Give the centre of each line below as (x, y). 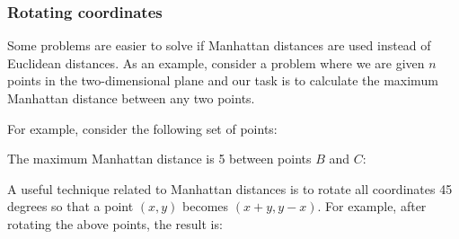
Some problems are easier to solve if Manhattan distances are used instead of (219, 45)
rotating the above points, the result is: (115, 223)
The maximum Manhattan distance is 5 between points (159, 159)
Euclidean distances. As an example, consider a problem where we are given (216, 62)
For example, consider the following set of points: (142, 128)
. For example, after (372, 206)
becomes (206, 206)
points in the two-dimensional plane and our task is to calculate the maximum (223, 80)
